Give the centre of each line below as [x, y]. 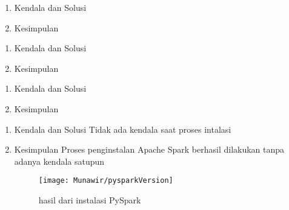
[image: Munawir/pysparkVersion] [106, 181]
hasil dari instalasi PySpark [90, 200]
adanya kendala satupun [59, 161]
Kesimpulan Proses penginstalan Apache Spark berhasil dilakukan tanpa [149, 149]
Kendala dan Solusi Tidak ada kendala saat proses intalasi [123, 129]
